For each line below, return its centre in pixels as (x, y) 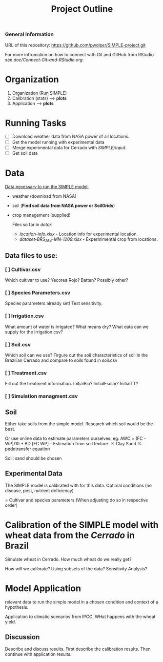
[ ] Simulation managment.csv (41, 396)
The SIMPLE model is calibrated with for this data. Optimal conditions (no (79, 485)
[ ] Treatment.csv (26, 373)
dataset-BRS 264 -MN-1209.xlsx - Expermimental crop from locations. (88, 239)
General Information (30, 34)
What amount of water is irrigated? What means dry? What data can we (77, 327)
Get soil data (25, 153)
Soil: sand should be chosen (33, 458)
